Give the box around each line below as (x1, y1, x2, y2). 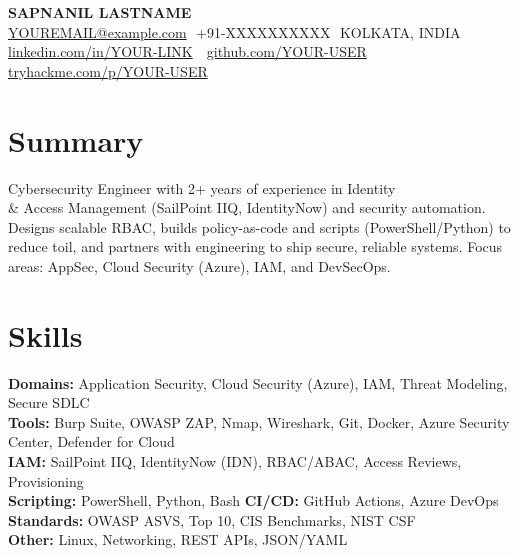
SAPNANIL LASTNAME (8, 2, 192, 22)
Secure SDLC (8, 392, 90, 413)
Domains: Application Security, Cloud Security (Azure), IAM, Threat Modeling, (8, 372, 508, 393)
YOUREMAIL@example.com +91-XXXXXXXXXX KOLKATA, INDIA (8, 21, 461, 42)
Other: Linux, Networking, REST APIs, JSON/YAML (8, 529, 348, 550)
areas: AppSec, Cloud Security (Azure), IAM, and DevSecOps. (8, 255, 391, 276)
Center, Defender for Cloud (8, 431, 175, 452)
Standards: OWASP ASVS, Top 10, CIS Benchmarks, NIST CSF (8, 509, 416, 530)
